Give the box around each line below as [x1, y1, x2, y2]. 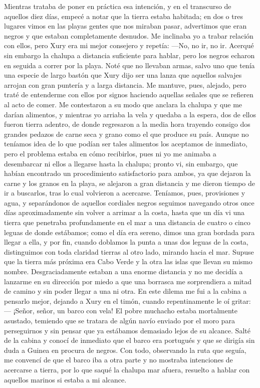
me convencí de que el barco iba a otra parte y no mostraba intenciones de [4, 354, 233, 365]
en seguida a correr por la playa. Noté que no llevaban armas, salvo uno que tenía [4, 60, 255, 70]
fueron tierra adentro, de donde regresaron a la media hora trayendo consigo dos [4, 119, 250, 129]
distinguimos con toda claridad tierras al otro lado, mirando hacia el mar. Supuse [4, 246, 254, 257]
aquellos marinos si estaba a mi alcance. [4, 374, 127, 384]
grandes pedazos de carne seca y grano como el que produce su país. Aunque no [4, 128, 249, 139]
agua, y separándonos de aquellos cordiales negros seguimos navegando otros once [4, 197, 254, 208]
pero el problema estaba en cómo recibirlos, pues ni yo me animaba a [4, 148, 216, 158]
